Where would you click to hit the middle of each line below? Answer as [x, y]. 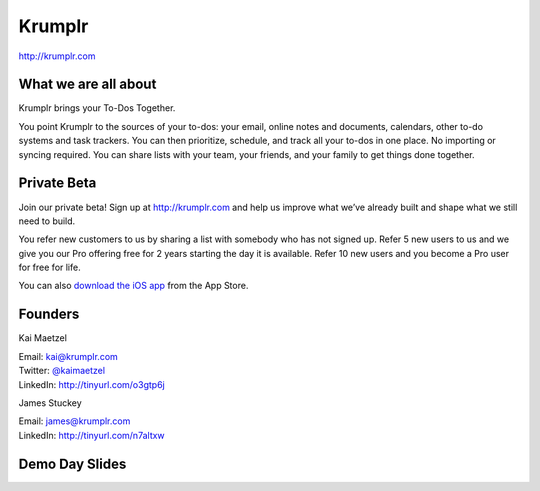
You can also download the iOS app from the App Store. [133, 286]
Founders [49, 314]
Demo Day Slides [72, 463]
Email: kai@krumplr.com [68, 356]
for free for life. [49, 267]
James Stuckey [50, 402]
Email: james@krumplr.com [74, 421]
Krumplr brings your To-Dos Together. [97, 108]
